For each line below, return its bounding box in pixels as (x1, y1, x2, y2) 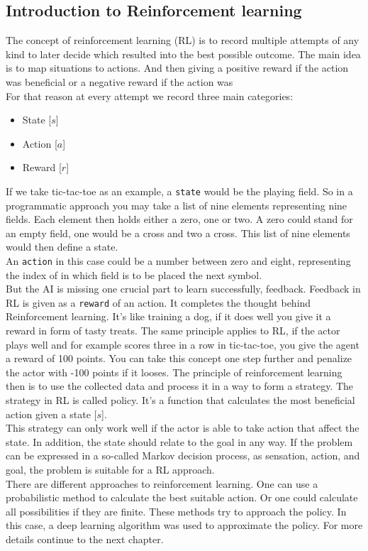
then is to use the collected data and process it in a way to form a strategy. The (6, 378, 354, 393)
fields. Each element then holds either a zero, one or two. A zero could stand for (6, 212, 353, 227)
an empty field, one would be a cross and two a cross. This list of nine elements (6, 225, 350, 240)
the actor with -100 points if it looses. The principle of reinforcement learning (6, 364, 342, 379)
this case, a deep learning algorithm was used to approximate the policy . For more (6, 518, 363, 533)
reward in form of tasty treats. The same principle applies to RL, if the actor (6, 323, 340, 338)
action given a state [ (6, 406, 97, 421)
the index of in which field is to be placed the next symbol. (6, 267, 262, 282)
